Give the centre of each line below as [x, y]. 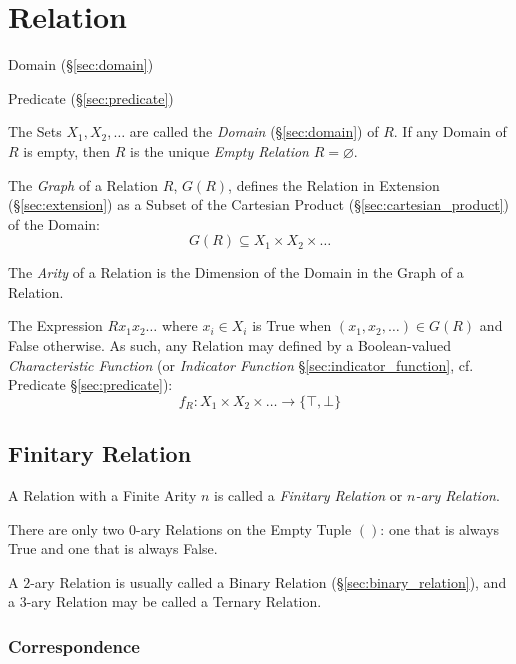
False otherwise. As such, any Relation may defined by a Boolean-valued [230, 345]
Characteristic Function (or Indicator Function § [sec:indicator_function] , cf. [241, 364]
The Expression [55, 325]
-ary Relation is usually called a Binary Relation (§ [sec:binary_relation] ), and [268, 581]
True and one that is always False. [113, 548]
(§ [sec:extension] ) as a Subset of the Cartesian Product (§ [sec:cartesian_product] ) [258, 204]
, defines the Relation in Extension [334, 184]
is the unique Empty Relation [219, 150]
